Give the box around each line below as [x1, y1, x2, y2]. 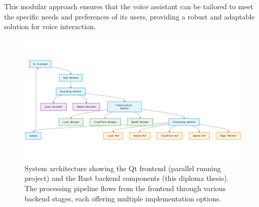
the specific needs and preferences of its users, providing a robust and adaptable [4, 11, 255, 22]
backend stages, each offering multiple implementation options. [25, 193, 222, 203]
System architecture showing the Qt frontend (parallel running [25, 162, 221, 173]
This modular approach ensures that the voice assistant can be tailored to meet [4, 1, 253, 11]
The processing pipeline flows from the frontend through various [25, 183, 226, 194]
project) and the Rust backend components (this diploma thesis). [25, 173, 229, 183]
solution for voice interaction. [4, 21, 96, 32]
